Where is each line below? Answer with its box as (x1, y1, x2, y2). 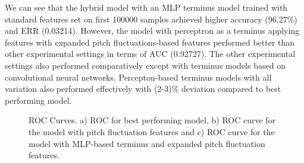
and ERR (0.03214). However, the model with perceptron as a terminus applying (5, 24, 300, 37)
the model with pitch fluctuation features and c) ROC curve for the (29, 125, 275, 138)
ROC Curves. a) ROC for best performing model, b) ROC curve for (29, 114, 276, 126)
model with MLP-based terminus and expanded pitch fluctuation (29, 137, 265, 149)
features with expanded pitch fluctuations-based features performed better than (5, 36, 295, 48)
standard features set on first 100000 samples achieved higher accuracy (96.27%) (5, 12, 297, 25)
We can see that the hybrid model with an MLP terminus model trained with (5, 1, 288, 13)
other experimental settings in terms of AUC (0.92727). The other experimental (5, 47, 296, 60)
